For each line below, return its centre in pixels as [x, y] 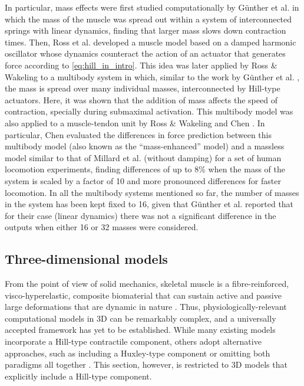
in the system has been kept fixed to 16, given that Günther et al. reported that [149, 204]
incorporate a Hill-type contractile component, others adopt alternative [133, 341]
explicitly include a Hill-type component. [78, 376]
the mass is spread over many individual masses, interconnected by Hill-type [143, 88]
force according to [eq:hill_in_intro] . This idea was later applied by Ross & [141, 65]
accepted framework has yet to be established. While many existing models [140, 330]
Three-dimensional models [86, 259]
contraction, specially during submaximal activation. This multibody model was [149, 111]
